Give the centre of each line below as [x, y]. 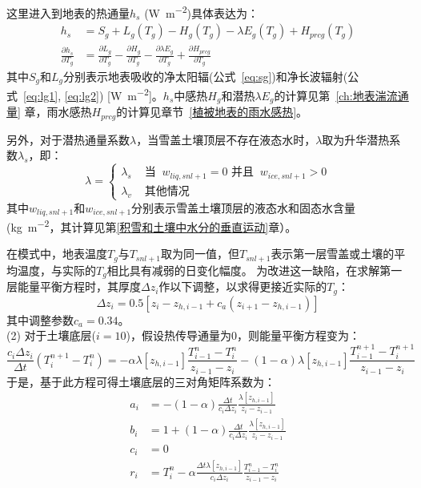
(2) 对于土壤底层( [51, 335]
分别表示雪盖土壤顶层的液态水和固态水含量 [244, 207]
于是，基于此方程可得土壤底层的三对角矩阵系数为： [141, 381]
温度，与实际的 [56, 270]
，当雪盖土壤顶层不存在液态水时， [226, 139]
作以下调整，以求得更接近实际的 [243, 286]
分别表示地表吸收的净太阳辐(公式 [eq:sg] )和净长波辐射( [206, 76]
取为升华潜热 [356, 139]
